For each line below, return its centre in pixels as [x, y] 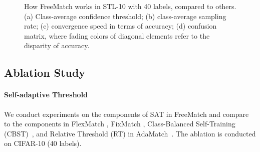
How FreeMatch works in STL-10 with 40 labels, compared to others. [130, 6]
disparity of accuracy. [57, 45]
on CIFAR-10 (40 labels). [43, 143]
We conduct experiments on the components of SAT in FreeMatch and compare [126, 114]
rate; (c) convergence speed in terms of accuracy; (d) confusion [120, 26]
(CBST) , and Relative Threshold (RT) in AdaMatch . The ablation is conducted [130, 133]
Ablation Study [45, 72]
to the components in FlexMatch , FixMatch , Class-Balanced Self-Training [120, 124]
